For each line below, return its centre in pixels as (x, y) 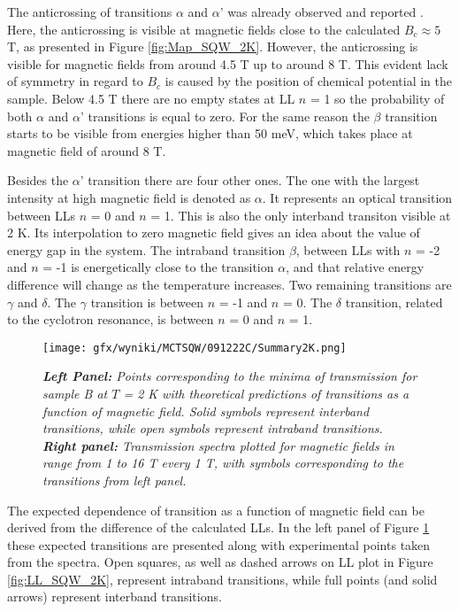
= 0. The (307, 302)
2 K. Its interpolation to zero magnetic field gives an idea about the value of (214, 232)
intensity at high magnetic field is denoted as (129, 197)
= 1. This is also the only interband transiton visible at (301, 215)
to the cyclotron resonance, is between (111, 319)
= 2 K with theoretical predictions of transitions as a (266, 393)
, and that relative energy (355, 267)
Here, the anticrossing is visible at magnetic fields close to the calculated (204, 29)
